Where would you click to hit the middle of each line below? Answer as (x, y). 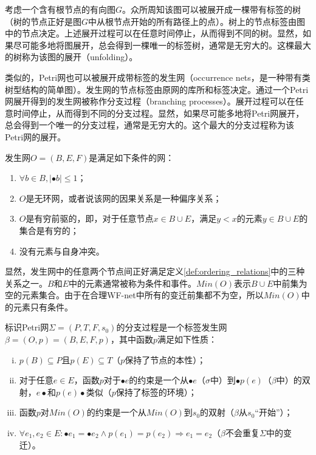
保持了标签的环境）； (156, 392)
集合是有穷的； (49, 230)
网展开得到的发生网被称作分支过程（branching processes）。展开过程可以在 (150, 101)
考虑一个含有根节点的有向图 (60, 9)
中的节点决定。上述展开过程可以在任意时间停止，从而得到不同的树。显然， (154, 33)
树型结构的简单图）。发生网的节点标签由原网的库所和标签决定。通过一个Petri (157, 89)
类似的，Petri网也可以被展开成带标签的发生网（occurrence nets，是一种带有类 (158, 77)
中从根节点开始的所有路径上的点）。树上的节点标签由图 (197, 21)
